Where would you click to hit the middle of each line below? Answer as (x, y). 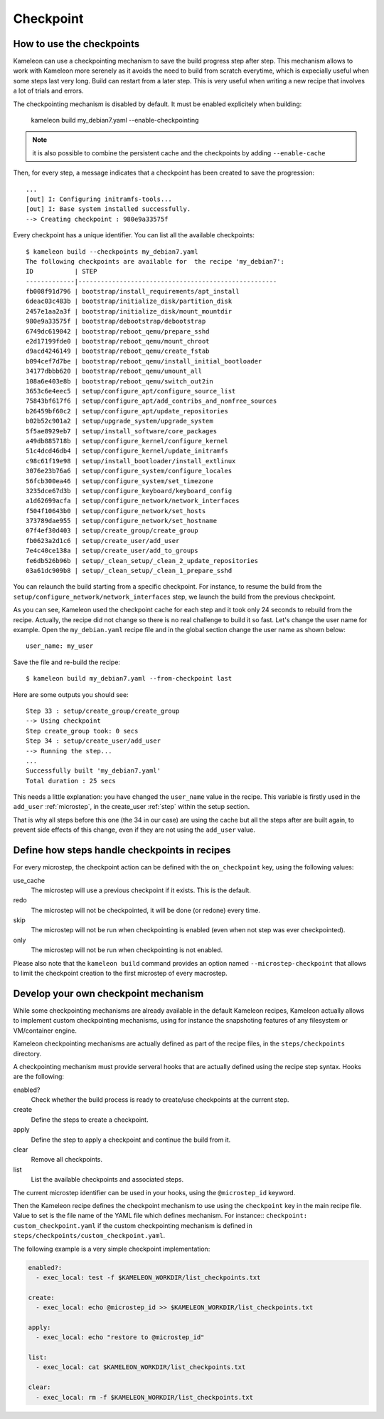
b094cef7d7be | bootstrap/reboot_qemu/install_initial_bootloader (144, 361)
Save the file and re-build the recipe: (67, 662)
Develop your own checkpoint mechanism (108, 993)
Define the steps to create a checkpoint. (90, 1120)
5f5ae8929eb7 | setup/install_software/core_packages (121, 431)
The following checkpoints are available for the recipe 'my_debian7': (155, 261)
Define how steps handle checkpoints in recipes (122, 851)
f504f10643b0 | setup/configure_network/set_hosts (116, 511)
